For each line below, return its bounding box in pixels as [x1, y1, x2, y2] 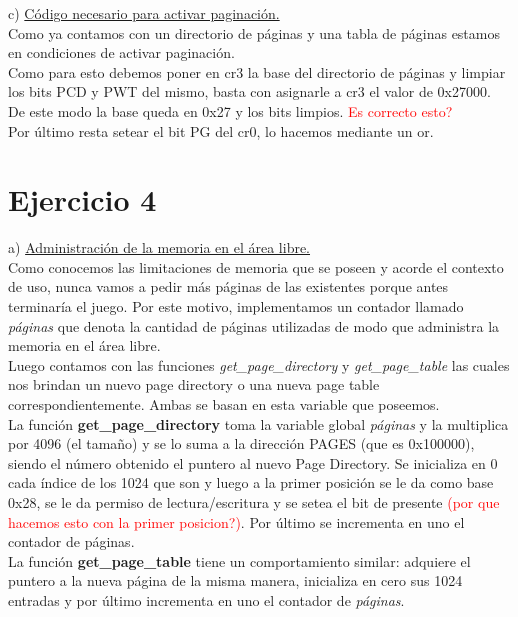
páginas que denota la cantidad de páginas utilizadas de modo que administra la [8, 315, 500, 336]
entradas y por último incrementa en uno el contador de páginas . [8, 589, 405, 610]
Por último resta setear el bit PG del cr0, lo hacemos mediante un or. [8, 120, 434, 141]
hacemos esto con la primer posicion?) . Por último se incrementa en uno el [8, 511, 465, 532]
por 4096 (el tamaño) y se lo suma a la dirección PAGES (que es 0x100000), [8, 433, 475, 454]
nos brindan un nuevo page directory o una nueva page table [8, 374, 380, 395]
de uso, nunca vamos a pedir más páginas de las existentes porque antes [8, 276, 449, 297]
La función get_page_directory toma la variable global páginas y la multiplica [8, 413, 509, 434]
